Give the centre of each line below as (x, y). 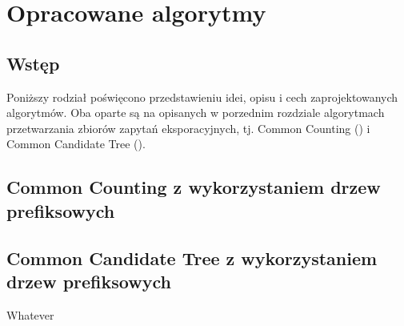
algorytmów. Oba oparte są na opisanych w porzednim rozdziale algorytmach (196, 113)
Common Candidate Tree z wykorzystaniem (192, 258)
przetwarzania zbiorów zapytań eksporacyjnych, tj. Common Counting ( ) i (188, 128)
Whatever (30, 314)
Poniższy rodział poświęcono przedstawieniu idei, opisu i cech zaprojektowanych (202, 97)
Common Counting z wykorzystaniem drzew (194, 187)
